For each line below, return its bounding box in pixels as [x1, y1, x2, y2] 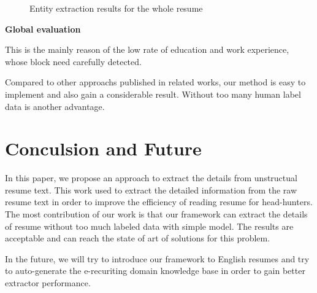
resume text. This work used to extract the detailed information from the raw [5, 183, 297, 196]
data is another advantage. [5, 100, 105, 112]
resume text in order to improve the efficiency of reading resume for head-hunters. [5, 195, 313, 208]
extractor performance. [5, 276, 91, 289]
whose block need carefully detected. [5, 55, 142, 68]
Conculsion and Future [5, 136, 202, 161]
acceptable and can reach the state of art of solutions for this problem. [5, 232, 270, 244]
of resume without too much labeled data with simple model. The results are [5, 219, 294, 232]
